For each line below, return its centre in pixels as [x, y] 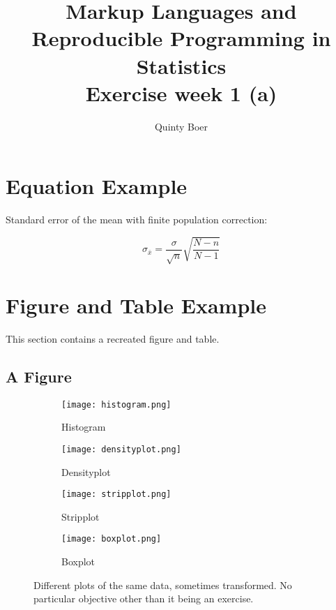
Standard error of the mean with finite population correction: [137, 220]
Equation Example [97, 186]
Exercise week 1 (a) [181, 92]
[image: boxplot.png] [112, 539]
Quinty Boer [181, 126]
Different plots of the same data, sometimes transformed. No [163, 585]
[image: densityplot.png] [121, 449]
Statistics [181, 65]
